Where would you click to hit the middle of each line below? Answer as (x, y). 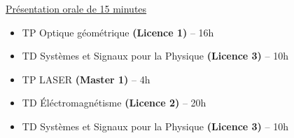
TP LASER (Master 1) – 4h (86, 79)
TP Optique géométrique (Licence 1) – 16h (118, 32)
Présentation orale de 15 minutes (76, 8)
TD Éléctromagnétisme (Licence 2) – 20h (114, 103)
